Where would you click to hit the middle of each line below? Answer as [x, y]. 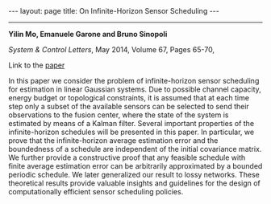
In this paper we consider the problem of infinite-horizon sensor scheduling [134, 81]
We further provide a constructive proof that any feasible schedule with [127, 157]
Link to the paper [37, 65]
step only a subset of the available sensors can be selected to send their [129, 106]
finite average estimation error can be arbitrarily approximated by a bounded [135, 166]
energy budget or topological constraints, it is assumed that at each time [129, 98]
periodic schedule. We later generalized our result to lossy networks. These [134, 175]
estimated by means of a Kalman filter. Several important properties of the [131, 123]
